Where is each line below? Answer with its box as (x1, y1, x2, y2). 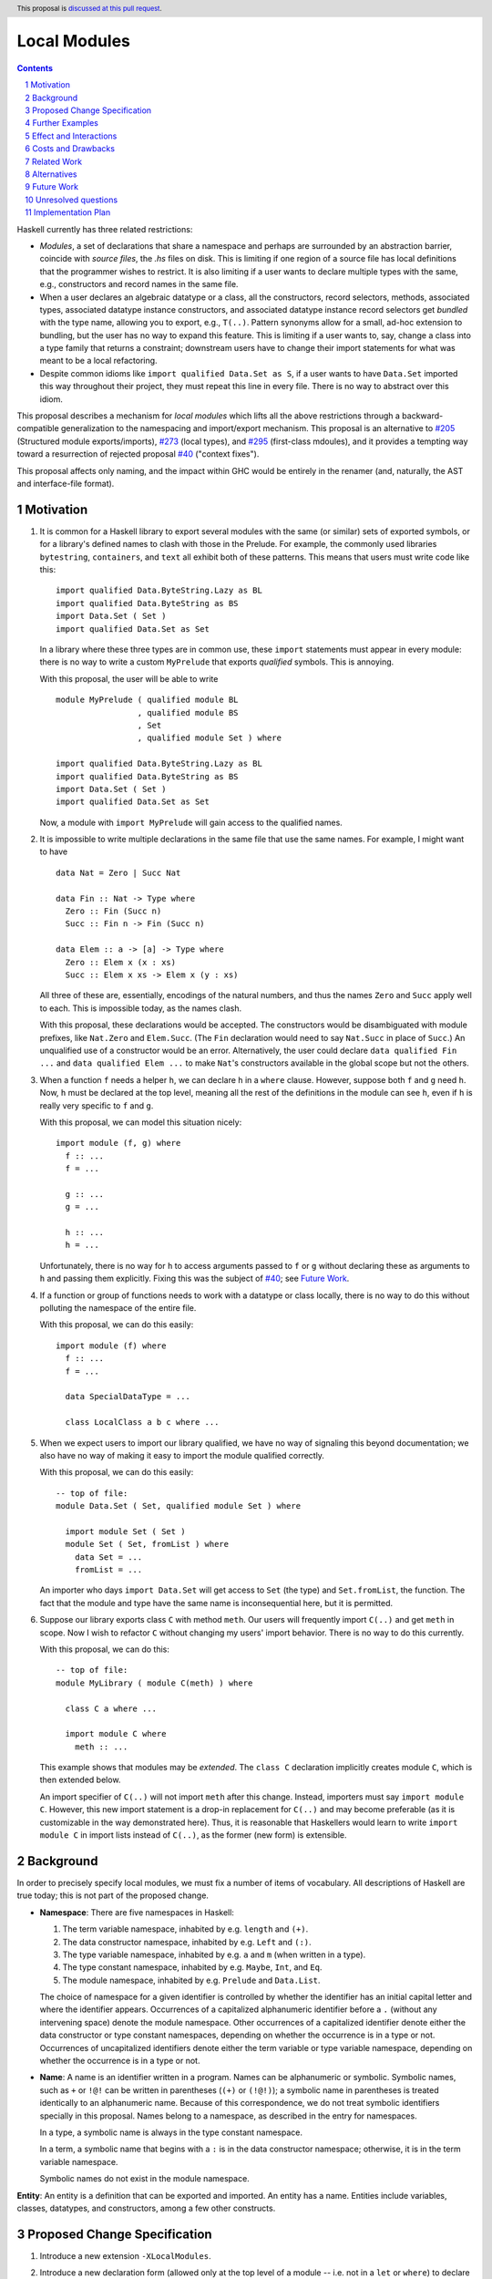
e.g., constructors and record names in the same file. (39, 279, 239, 290)
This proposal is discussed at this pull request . (16, 4, 163, 13)
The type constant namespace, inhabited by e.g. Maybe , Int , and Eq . (62, 1962, 323, 1973)
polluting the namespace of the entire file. (39, 1302, 197, 1313)
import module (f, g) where (56, 1138, 181, 1149)
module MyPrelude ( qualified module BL (56, 695, 239, 706)
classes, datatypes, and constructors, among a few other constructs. (16, 2202, 276, 2213)
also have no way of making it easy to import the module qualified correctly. (39, 1449, 325, 1460)
